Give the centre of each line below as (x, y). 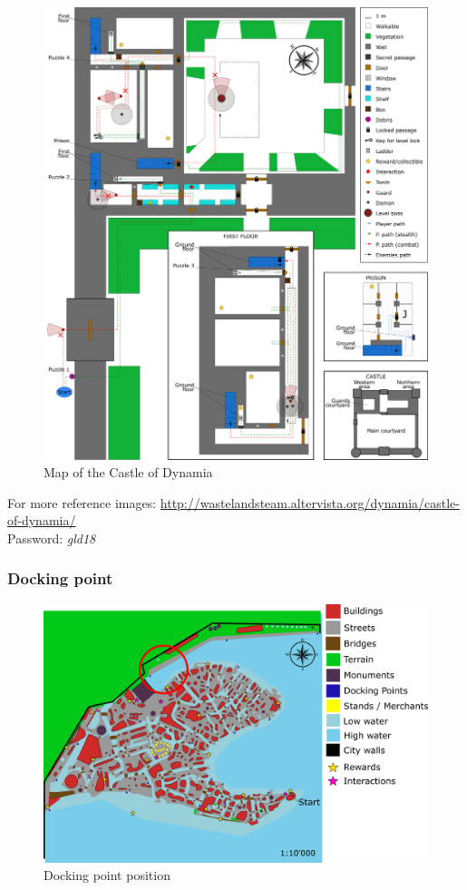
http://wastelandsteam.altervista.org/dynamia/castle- (310, 502)
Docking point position (107, 875)
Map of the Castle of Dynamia (128, 472)
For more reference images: (82, 502)
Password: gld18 (52, 538)
